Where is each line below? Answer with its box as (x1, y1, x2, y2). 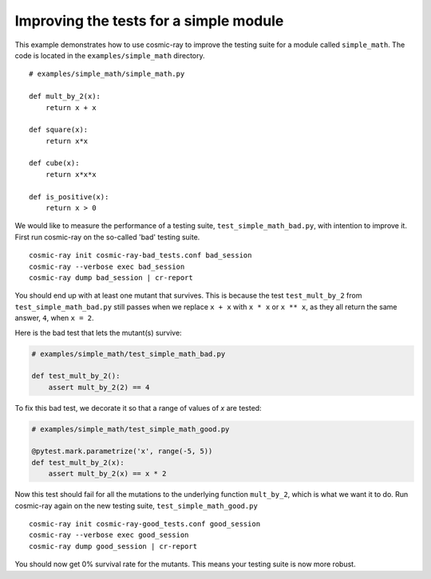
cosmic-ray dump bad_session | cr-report (29, 273, 193, 282)
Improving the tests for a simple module (14, 12, 284, 30)
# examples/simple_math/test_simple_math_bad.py (31, 349, 226, 358)
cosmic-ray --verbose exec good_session (29, 530, 189, 540)
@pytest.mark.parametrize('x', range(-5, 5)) (31, 447, 213, 456)
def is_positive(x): (29, 192, 109, 201)
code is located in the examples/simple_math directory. (14, 50, 205, 60)
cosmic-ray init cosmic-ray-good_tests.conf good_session (29, 519, 261, 528)
